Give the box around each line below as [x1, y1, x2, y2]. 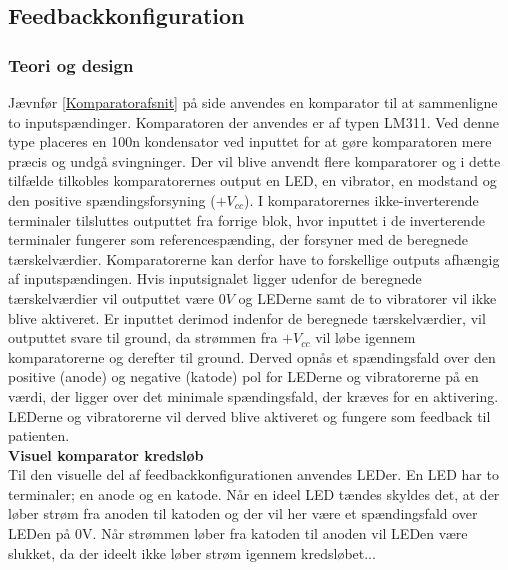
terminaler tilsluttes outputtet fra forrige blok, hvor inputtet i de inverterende [8, 209, 485, 230]
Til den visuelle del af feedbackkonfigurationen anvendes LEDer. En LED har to [8, 464, 499, 485]
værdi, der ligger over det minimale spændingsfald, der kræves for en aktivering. [8, 385, 499, 406]
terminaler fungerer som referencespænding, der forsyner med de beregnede [8, 229, 468, 250]
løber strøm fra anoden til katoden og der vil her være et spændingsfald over [8, 503, 478, 524]
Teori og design [8, 52, 134, 77]
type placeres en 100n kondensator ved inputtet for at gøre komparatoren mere [8, 131, 492, 152]
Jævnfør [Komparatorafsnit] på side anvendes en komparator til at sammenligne [8, 92, 498, 112]
